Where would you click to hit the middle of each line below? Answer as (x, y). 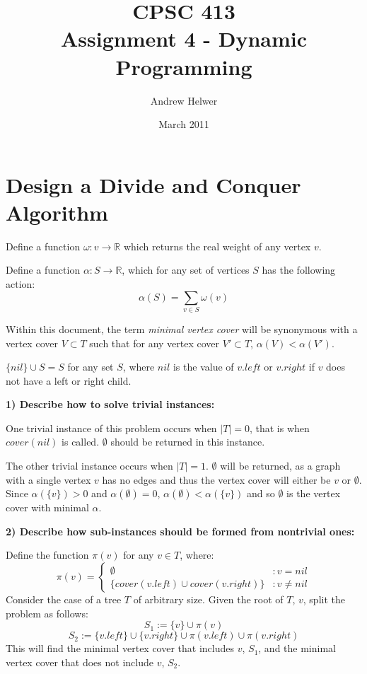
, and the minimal (297, 648)
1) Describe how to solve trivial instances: (110, 404)
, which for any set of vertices (186, 270)
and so (261, 493)
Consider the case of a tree (64, 599)
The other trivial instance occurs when (89, 466)
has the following (299, 270)
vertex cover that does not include (80, 662)
